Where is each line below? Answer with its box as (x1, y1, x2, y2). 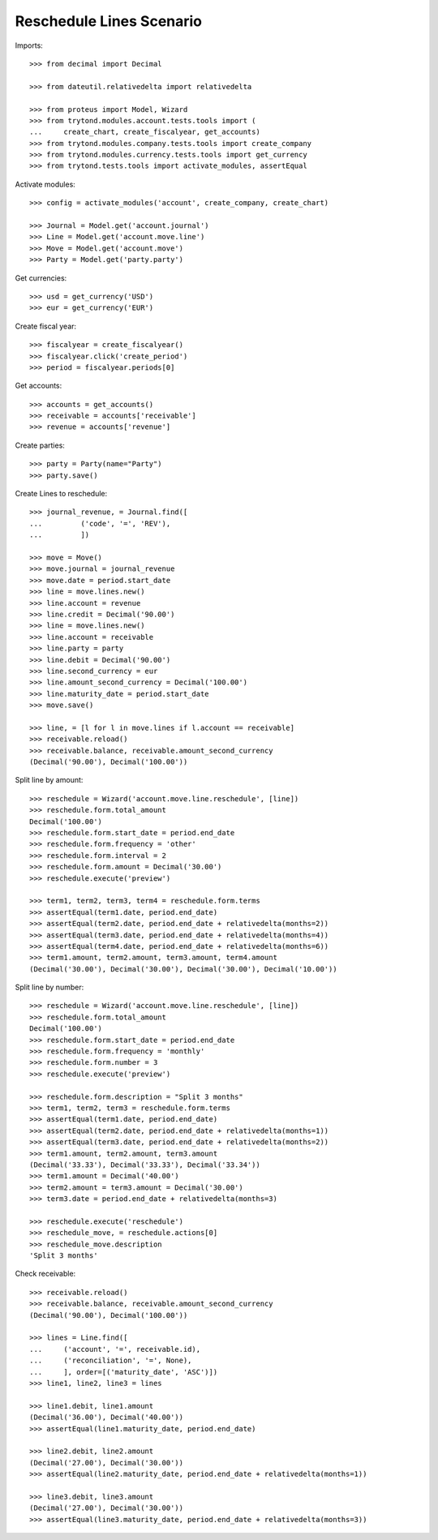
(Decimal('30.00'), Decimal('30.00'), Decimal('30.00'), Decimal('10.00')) (29, 964, 337, 973)
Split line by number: (15, 982, 84, 993)
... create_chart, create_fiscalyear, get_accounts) (29, 127, 261, 137)
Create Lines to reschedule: (15, 489, 108, 499)
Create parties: (15, 440, 65, 450)
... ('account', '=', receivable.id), (29, 1345, 201, 1353)
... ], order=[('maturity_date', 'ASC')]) (29, 1367, 218, 1376)
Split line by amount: (15, 775, 84, 785)
